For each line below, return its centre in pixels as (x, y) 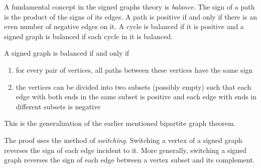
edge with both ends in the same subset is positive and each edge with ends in (136, 97)
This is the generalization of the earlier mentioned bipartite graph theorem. (120, 123)
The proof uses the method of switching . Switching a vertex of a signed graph (123, 140)
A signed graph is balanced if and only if (67, 53)
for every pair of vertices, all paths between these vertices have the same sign (134, 69)
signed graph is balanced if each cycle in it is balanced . (88, 36)
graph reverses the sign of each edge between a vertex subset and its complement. (129, 160)
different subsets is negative (58, 106)
